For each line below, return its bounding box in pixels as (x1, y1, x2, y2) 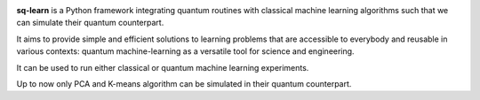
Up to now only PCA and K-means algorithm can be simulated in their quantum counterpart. (16, 78, 352, 88)
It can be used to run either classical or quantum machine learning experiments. (16, 62, 309, 73)
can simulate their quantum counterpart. (16, 18, 164, 28)
